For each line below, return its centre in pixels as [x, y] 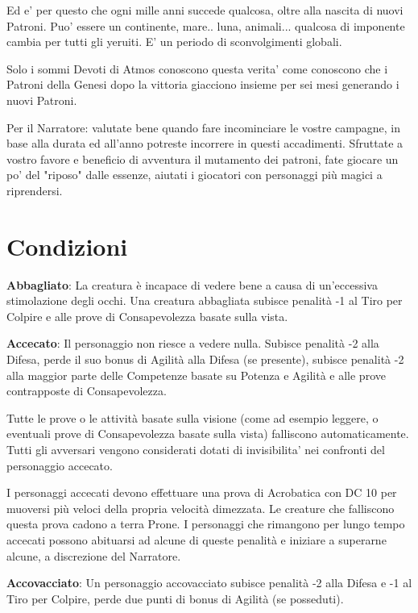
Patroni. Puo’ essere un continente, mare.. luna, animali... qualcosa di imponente [206, 25]
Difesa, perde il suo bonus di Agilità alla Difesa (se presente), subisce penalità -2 [205, 359]
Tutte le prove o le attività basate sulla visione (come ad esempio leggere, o [192, 417]
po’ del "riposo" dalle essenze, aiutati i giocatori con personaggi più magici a [195, 175]
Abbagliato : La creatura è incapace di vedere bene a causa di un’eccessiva [192, 284]
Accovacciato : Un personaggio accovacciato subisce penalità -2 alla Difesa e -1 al [209, 583]
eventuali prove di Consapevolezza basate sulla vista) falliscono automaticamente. [208, 434]
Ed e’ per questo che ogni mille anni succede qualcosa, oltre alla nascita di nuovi [205, 10]
